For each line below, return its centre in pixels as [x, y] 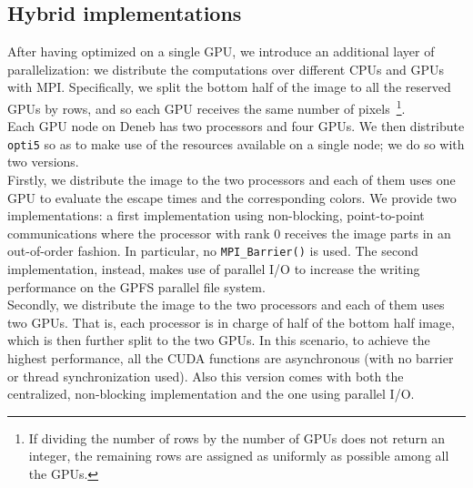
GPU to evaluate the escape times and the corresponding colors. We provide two [232, 197]
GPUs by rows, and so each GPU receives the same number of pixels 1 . [206, 107]
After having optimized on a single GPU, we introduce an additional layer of [221, 51]
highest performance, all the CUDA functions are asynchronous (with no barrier [231, 358]
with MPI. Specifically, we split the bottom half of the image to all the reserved [229, 87]
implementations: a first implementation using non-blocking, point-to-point [216, 215]
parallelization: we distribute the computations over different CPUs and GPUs [226, 69]
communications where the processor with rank [139, 233]
